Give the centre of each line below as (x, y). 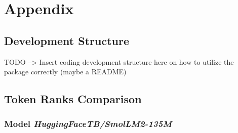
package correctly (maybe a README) (65, 72)
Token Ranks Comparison (73, 99)
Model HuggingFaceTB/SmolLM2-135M (88, 124)
